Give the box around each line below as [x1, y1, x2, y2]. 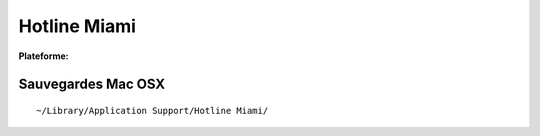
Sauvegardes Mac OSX [18, 76, 165, 93]
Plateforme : [18, 50, 69, 62]
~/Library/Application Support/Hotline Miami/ [36, 105, 269, 116]
